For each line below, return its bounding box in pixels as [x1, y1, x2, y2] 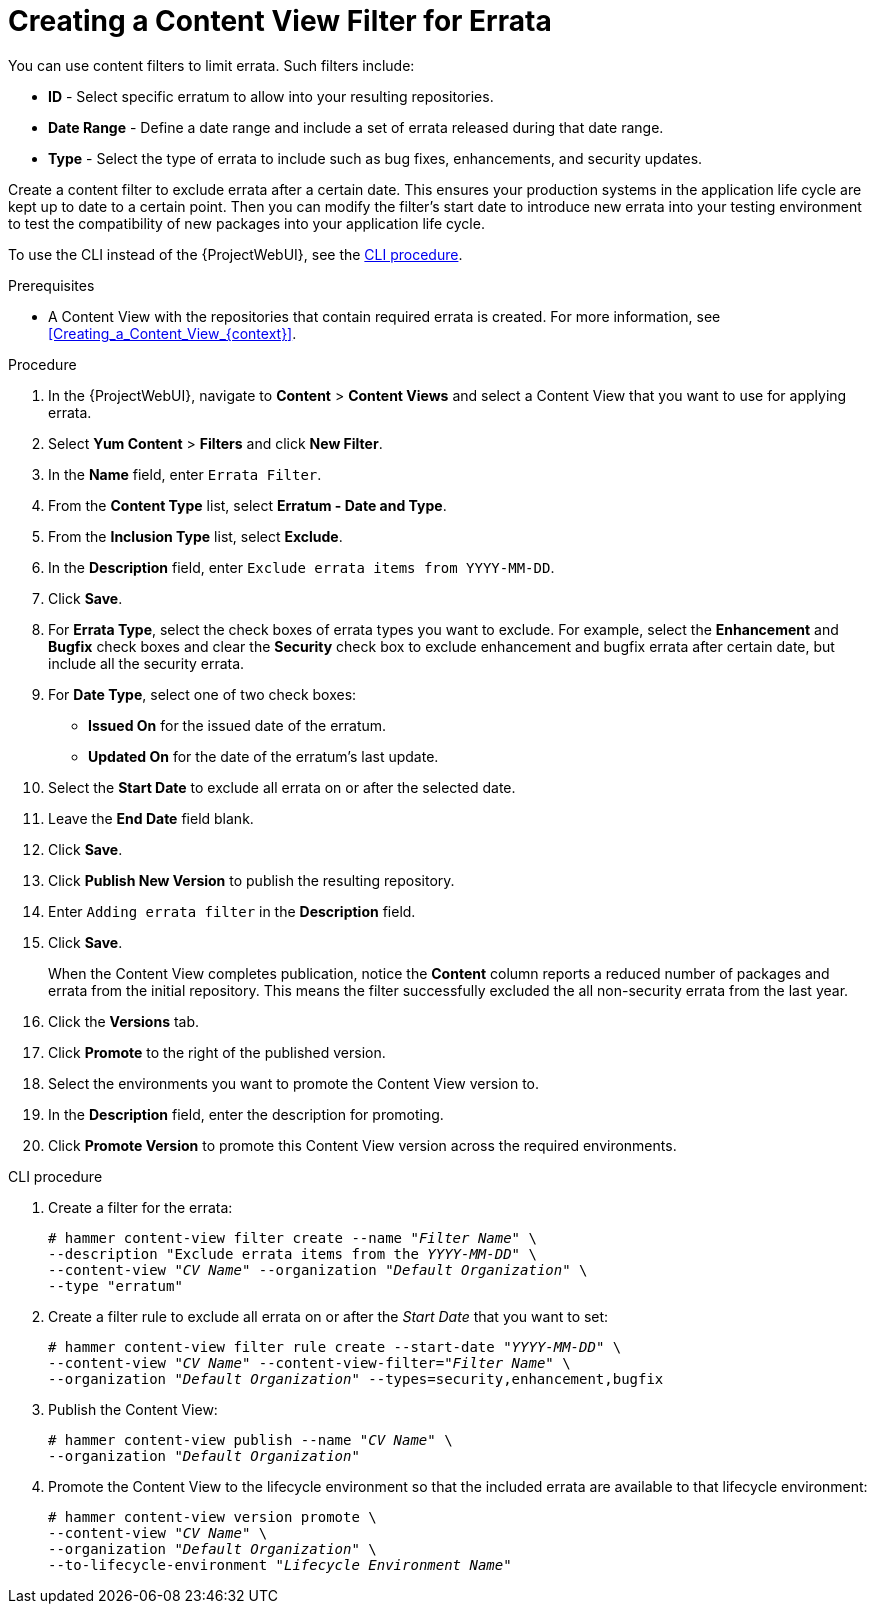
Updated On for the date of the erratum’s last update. [88, 747, 439, 765]
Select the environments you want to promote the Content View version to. [48, 1074, 540, 1092]
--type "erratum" [48, 1277, 183, 1294]
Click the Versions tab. [48, 1012, 200, 1030]
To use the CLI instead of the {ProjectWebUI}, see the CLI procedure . [8, 245, 463, 263]
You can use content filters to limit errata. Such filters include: [8, 56, 415, 74]
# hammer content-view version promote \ [48, 1508, 377, 1525]
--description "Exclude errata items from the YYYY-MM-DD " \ [48, 1245, 537, 1262]
